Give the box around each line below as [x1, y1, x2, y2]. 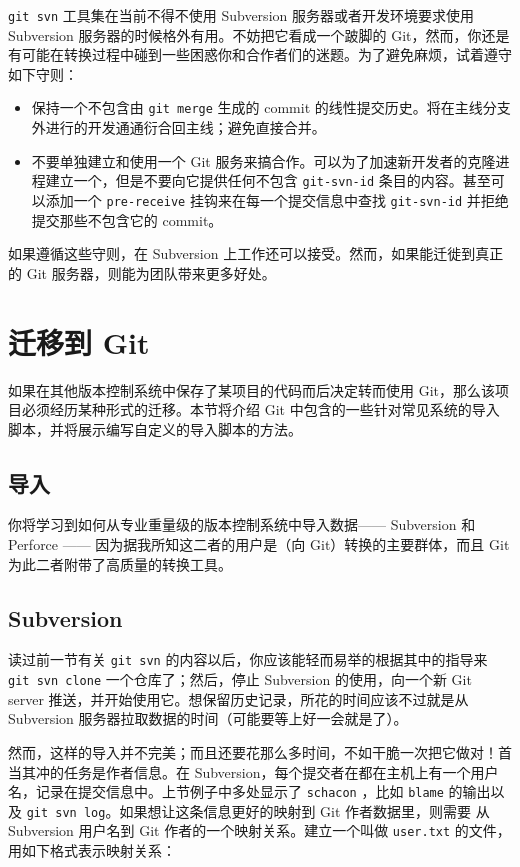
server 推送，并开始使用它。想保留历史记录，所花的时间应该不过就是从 [8, 688, 469, 709]
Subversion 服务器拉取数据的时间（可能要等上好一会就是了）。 [8, 708, 408, 729]
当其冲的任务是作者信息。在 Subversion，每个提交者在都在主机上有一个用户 [8, 761, 499, 782]
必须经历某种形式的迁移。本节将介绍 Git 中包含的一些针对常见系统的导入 [21, 399, 500, 420]
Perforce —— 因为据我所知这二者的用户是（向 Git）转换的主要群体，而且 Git [8, 534, 510, 555]
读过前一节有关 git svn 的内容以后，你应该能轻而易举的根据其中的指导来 [8, 649, 488, 670]
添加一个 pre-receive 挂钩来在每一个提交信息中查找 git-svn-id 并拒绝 [45, 189, 509, 210]
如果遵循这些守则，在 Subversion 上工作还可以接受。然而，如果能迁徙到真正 [8, 243, 504, 264]
